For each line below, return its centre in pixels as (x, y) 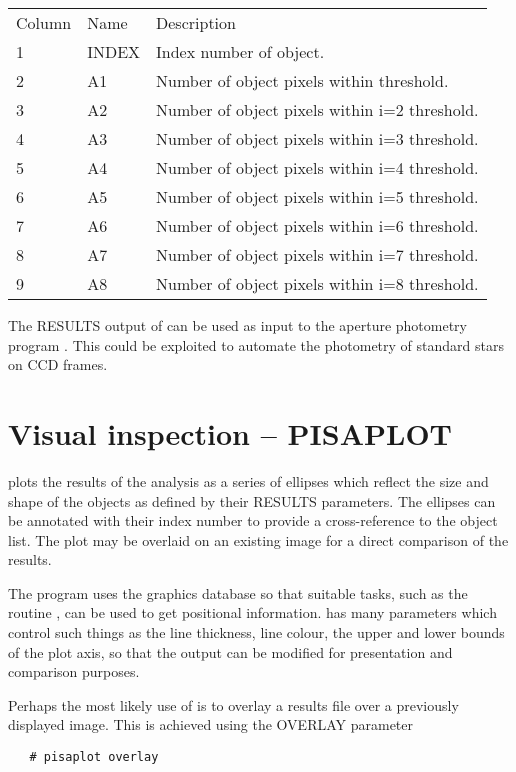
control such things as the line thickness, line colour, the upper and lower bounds (256, 632)
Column (44, 22)
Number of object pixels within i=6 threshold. (317, 225)
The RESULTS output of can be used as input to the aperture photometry (238, 325)
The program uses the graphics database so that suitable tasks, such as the (238, 592)
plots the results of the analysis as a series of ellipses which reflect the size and (248, 480)
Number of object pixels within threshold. (302, 80)
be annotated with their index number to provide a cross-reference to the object (253, 520)
